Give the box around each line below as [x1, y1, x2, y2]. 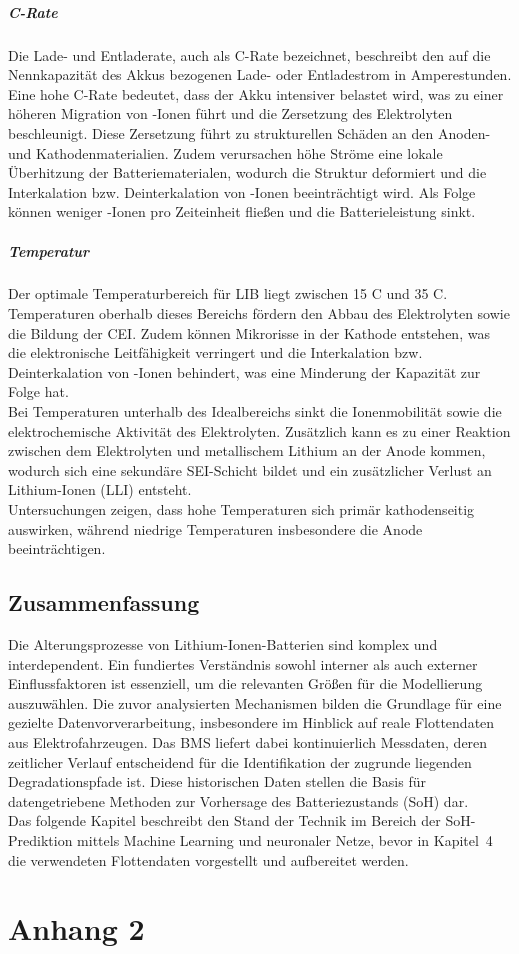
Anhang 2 [8, 908, 145, 949]
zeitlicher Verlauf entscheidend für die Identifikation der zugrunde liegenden [8, 751, 472, 772]
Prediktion [8, 829, 73, 850]
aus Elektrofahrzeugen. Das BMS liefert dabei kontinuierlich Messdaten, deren [8, 731, 488, 752]
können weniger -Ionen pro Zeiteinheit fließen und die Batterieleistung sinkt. [8, 201, 476, 222]
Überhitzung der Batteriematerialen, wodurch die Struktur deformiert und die [8, 162, 487, 183]
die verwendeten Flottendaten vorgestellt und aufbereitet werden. [8, 849, 409, 870]
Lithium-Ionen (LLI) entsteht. [8, 479, 192, 500]
